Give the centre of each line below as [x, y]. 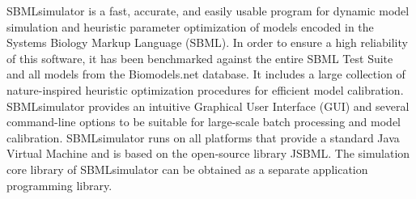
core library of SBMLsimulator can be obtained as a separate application [187, 169]
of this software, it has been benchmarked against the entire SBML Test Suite [200, 58]
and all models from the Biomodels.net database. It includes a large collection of [206, 74]
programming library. [59, 185]
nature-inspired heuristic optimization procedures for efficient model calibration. [205, 89]
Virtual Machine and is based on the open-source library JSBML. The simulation [208, 153]
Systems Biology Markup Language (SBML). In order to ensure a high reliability [207, 42]
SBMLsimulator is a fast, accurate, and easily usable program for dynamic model [208, 11]
